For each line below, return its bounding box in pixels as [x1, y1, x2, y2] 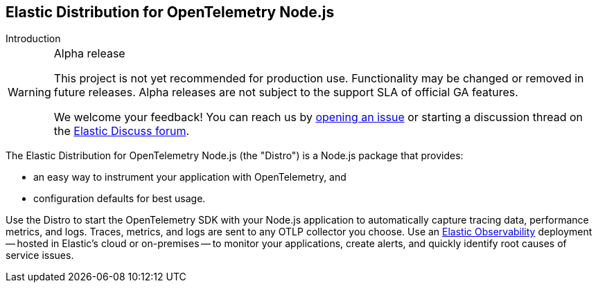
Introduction [6, 33, 61, 45]
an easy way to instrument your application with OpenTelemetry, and [33, 171, 346, 183]
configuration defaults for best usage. [33, 192, 206, 205]
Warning [8, 85, 51, 100]
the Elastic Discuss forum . [53, 124, 190, 138]
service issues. [6, 249, 74, 262]
